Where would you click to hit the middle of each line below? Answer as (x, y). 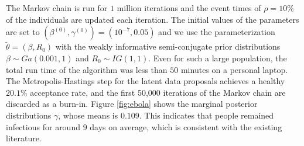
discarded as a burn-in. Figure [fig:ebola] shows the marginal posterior (132, 104)
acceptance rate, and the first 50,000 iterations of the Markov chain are (158, 92)
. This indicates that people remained (206, 115)
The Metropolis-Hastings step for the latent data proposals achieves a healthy (146, 81)
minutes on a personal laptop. (234, 69)
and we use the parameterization (217, 32)
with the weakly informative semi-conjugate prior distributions (168, 46)
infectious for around (43, 126)
